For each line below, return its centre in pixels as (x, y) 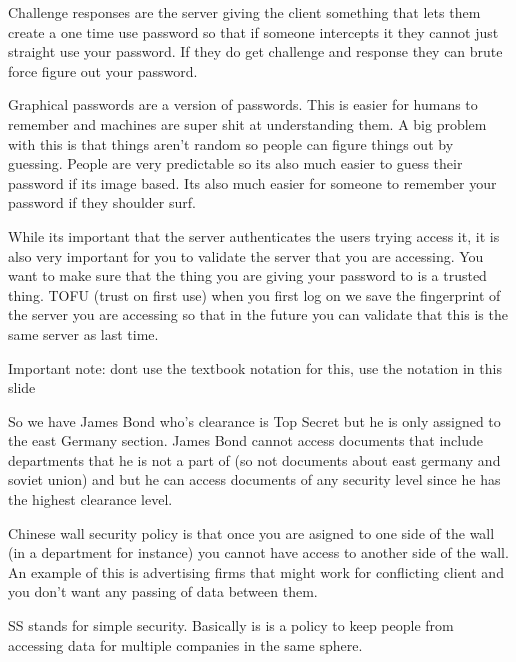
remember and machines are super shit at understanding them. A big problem (247, 123)
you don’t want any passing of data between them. (163, 591)
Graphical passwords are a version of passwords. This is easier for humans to (243, 104)
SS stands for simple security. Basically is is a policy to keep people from (231, 625)
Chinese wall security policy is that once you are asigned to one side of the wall (251, 532)
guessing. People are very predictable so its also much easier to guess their (235, 163)
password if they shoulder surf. (102, 202)
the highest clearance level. (90, 499)
